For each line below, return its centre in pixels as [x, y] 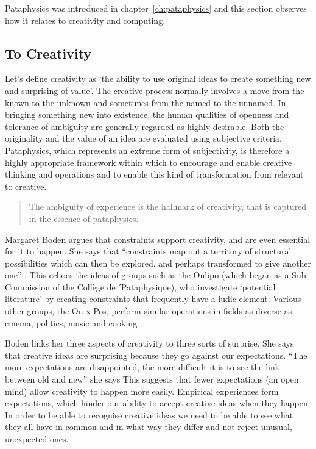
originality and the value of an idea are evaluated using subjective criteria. [143, 138]
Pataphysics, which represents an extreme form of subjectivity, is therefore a [147, 150]
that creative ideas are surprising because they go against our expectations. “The [156, 355]
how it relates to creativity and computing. [85, 20]
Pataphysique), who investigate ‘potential [198, 286]
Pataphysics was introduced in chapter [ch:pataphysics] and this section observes [156, 8]
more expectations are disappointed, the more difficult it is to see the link [142, 367]
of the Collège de [84, 286]
